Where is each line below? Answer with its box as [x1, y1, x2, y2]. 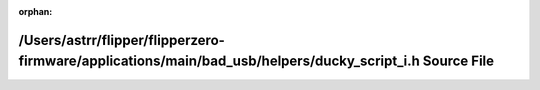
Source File [422, 53, 495, 70]
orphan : [18, 6, 53, 17]
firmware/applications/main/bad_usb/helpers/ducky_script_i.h [18, 53, 420, 70]
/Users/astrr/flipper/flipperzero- [18, 31, 225, 49]
